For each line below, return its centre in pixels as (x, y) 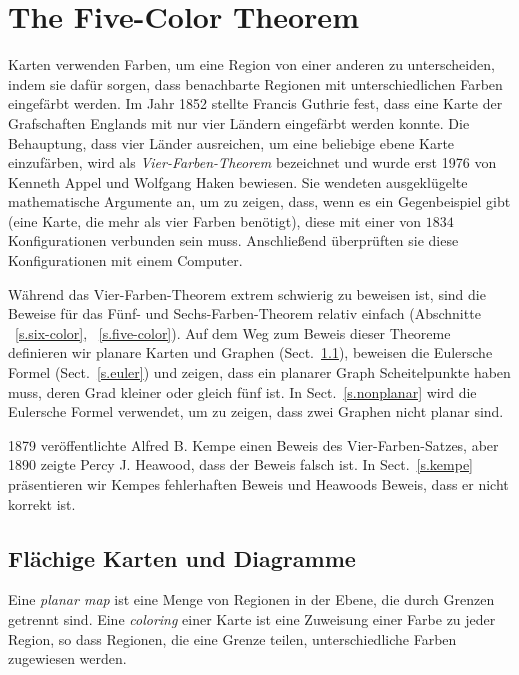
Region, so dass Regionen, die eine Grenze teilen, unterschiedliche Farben (232, 638)
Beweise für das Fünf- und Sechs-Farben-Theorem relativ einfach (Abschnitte (244, 313)
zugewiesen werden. (67, 658)
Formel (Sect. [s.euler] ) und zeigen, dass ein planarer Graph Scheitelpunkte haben (259, 372)
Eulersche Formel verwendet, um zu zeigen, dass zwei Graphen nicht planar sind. (256, 411)
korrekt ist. (42, 503)
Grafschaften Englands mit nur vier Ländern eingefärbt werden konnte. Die (239, 122)
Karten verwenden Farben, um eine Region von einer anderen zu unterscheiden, (251, 64)
